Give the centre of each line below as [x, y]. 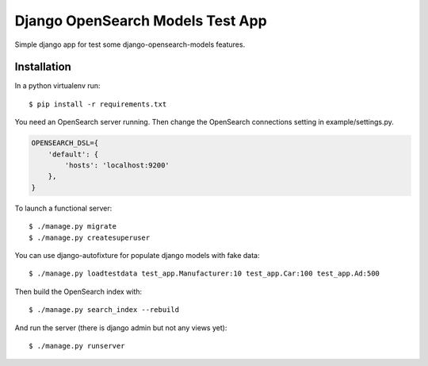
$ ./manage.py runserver [77, 346]
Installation [43, 67]
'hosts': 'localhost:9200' [117, 166]
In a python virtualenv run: [57, 86]
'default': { [73, 154]
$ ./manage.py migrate [73, 227]
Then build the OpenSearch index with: [78, 291]
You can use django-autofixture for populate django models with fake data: [138, 255]
